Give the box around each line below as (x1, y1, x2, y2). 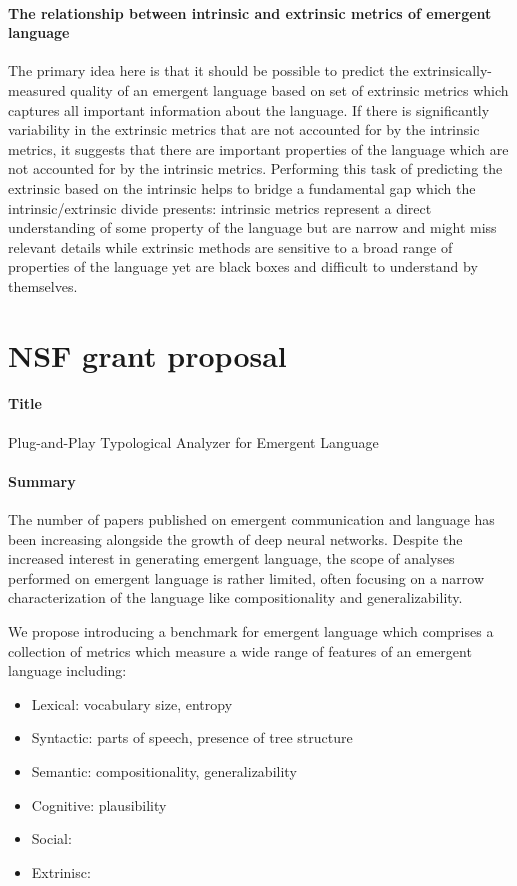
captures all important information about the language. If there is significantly (8, 99, 490, 120)
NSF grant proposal (8, 334, 287, 375)
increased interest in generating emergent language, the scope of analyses (8, 548, 455, 569)
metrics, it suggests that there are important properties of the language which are (8, 138, 509, 159)
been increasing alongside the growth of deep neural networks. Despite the (8, 528, 463, 549)
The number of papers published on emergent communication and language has (8, 509, 495, 530)
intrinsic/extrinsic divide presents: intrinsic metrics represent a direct (8, 197, 432, 218)
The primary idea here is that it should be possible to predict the (8, 60, 409, 81)
